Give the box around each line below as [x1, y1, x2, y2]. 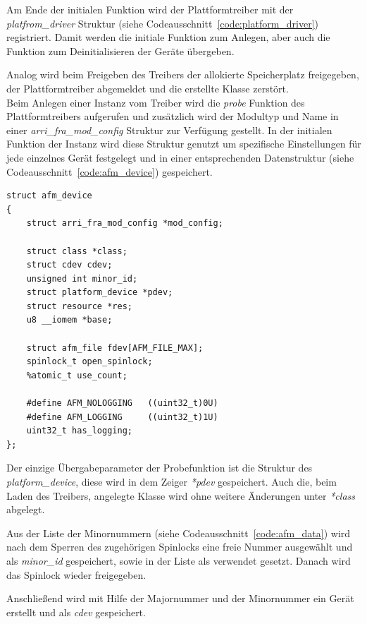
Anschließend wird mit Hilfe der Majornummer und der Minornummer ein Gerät [6, 591, 354, 606]
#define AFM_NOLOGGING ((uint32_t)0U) [26, 398, 218, 409]
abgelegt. [6, 502, 45, 517]
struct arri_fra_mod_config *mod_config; [26, 218, 223, 229]
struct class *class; [26, 246, 127, 256]
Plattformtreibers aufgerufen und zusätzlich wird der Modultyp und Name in [6, 109, 339, 124]
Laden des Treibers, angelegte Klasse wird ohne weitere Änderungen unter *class [6, 488, 356, 503]
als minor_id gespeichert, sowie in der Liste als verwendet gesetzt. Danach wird [6, 553, 351, 568]
